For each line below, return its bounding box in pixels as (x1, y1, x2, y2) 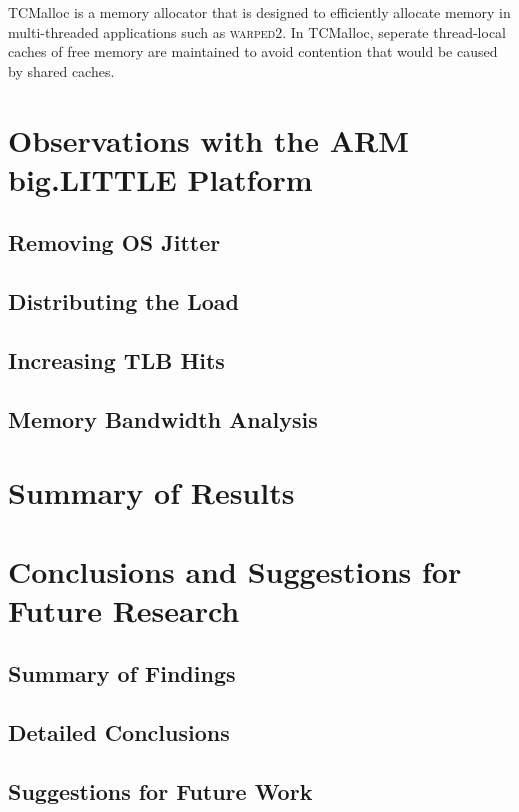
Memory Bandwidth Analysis (8, 403, 318, 434)
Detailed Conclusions (8, 717, 230, 748)
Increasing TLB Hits (8, 344, 225, 375)
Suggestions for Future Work (8, 775, 313, 806)
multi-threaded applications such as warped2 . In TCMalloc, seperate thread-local (8, 21, 507, 42)
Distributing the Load (8, 286, 239, 317)
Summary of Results (8, 472, 295, 513)
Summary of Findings (8, 658, 236, 689)
